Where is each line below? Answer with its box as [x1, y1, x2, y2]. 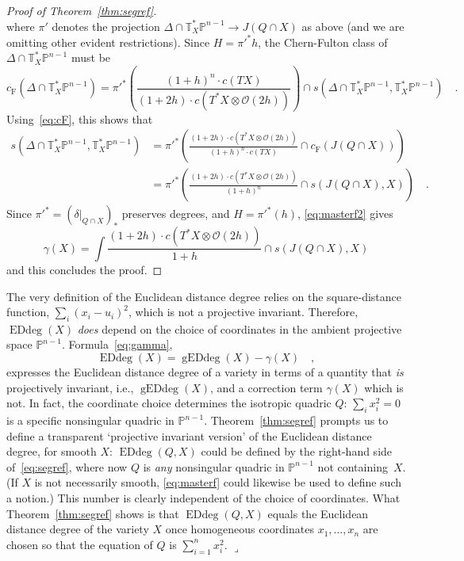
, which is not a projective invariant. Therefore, [128, 303, 359, 320]
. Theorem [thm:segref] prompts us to [204, 412, 389, 429]
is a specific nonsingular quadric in [6, 412, 174, 429]
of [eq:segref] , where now [6, 458, 128, 475]
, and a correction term [210, 379, 323, 395]
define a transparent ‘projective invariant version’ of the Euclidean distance [6, 427, 372, 444]
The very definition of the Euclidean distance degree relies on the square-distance [6, 288, 402, 304]
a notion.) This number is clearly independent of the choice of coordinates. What [6, 490, 401, 506]
